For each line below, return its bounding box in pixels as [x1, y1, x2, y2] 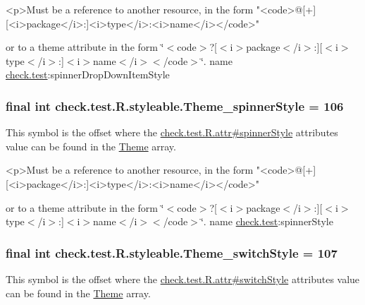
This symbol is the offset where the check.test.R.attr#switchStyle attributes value [6, 271, 360, 286]
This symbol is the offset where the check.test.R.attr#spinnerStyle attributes [6, 125, 338, 140]
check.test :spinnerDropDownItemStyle [6, 67, 170, 82]
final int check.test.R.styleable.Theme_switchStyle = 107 [6, 244, 338, 261]
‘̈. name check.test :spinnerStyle [200, 214, 333, 229]
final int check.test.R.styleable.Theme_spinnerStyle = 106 [6, 97, 344, 114]
